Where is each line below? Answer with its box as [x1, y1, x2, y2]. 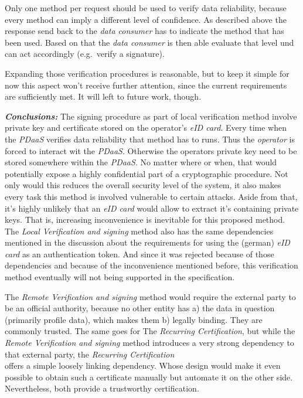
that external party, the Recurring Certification [5, 348, 175, 360]
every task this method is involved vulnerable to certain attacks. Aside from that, [5, 190, 298, 202]
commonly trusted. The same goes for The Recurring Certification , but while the [5, 325, 295, 337]
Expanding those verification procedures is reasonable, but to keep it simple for [5, 67, 290, 79]
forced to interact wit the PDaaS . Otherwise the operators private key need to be [5, 144, 297, 157]
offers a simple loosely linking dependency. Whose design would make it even [5, 359, 281, 372]
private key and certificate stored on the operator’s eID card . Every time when [5, 121, 287, 134]
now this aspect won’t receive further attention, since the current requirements [5, 79, 287, 91]
